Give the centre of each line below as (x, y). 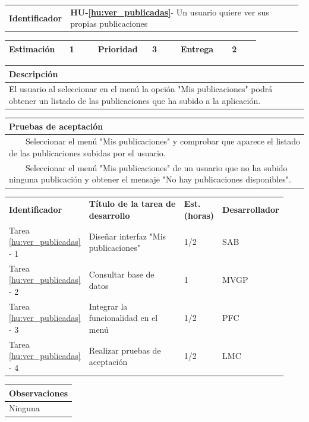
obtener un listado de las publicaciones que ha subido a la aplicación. (135, 100)
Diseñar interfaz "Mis (127, 236)
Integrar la (108, 306)
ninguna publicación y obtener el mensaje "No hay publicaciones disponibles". (150, 179)
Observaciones (39, 393)
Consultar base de (122, 274)
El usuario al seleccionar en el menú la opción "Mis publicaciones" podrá (141, 89)
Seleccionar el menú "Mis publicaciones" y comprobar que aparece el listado (163, 141)
